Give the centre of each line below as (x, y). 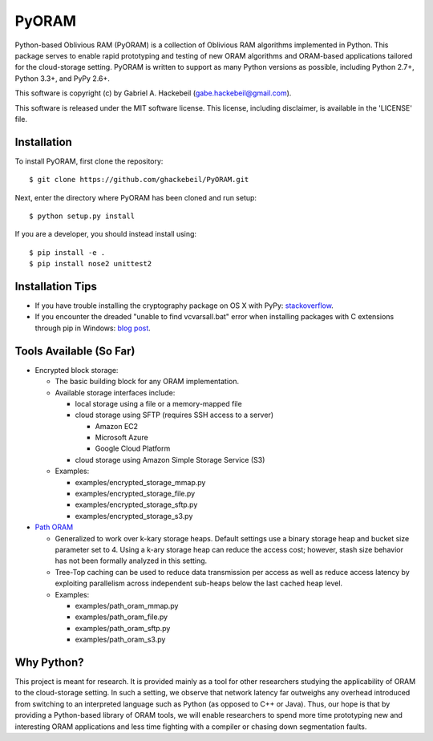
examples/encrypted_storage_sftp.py (136, 504)
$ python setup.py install (82, 216)
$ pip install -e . (67, 252)
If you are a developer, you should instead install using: (105, 234)
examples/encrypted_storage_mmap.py (140, 482)
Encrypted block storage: (77, 370)
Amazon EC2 (117, 426)
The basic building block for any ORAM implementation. (147, 382)
